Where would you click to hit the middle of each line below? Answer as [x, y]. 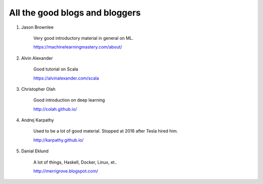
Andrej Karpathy [38, 120]
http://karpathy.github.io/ [58, 140]
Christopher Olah [38, 89]
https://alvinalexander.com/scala [66, 78]
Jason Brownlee [37, 27]
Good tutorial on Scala [56, 69]
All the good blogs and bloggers [75, 13]
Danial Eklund [35, 151]
